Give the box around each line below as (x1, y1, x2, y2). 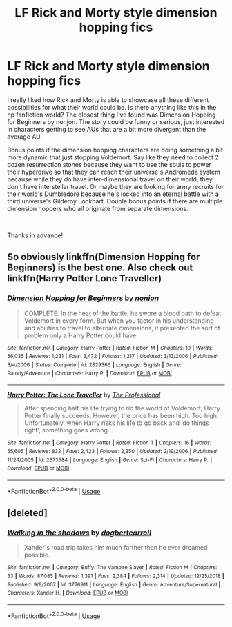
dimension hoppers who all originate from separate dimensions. (7, 204, 188, 212)
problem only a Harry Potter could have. (23, 331, 138, 339)
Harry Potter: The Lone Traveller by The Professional (7, 391, 161, 399)
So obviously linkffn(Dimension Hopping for (7, 251, 200, 263)
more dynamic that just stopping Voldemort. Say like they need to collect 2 (7, 153, 220, 161)
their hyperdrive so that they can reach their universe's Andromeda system (7, 168, 221, 176)
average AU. (7, 132, 43, 141)
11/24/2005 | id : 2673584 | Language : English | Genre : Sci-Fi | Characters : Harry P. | (7, 457, 213, 464)
